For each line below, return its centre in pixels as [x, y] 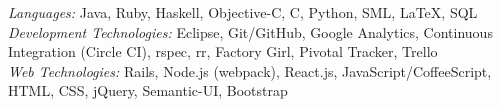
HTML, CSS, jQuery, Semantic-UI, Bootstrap [148, 90]
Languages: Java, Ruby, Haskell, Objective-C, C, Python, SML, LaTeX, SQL [243, 12]
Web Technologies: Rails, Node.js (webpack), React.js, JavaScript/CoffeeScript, [250, 70]
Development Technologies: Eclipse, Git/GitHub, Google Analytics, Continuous [250, 31]
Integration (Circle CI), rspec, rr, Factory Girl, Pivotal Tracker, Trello [223, 51]
